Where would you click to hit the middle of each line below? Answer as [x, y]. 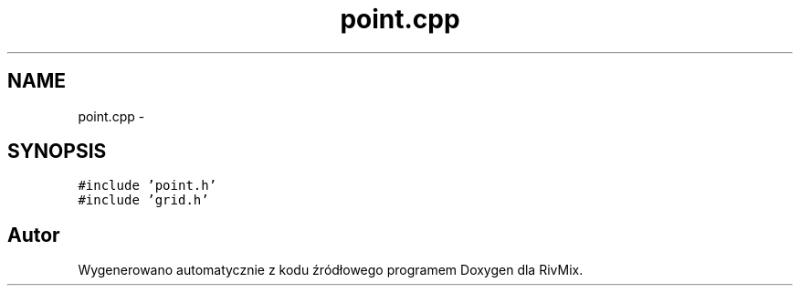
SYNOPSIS [57, 152]
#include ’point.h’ [147, 186]
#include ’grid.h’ [143, 200]
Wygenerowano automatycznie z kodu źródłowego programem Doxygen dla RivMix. [331, 270]
